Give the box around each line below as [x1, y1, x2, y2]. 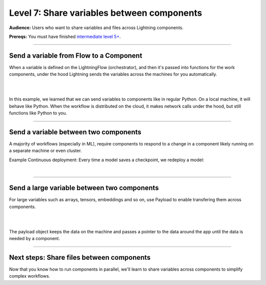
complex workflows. [9, 273, 50, 279]
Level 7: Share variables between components [9, 7, 202, 18]
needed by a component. [9, 236, 60, 242]
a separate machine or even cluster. [9, 148, 82, 154]
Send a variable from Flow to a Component [9, 51, 142, 60]
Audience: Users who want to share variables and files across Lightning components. [9, 25, 184, 31]
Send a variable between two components [9, 128, 141, 136]
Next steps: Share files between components [9, 253, 151, 261]
